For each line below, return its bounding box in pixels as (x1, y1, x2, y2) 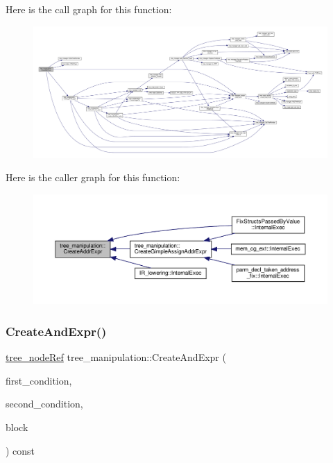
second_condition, (6, 396, 83, 411)
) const (6, 443, 35, 457)
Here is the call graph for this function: (6, 2, 172, 16)
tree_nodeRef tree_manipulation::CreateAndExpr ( (6, 350, 226, 364)
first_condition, (6, 373, 72, 387)
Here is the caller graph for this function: (6, 170, 180, 185)
